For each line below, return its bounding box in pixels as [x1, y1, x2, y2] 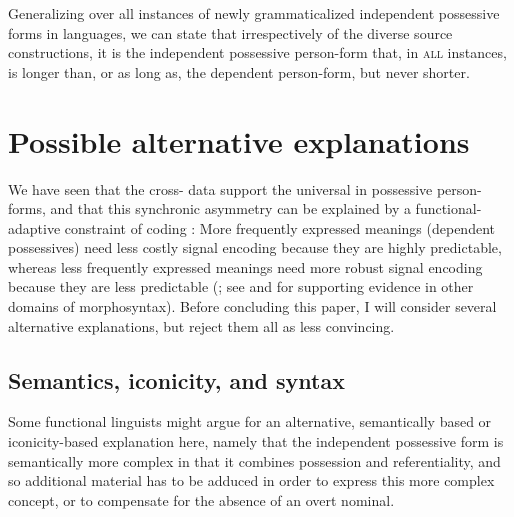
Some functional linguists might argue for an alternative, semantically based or [8, 411, 492, 432]
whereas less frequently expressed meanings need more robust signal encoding [8, 256, 483, 277]
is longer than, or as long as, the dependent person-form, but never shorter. [8, 61, 470, 82]
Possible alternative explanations [8, 120, 470, 161]
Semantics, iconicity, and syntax [8, 364, 345, 395]
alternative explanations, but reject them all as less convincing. [8, 315, 395, 336]
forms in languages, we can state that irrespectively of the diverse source [8, 22, 453, 43]
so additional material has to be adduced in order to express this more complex [8, 470, 495, 491]
